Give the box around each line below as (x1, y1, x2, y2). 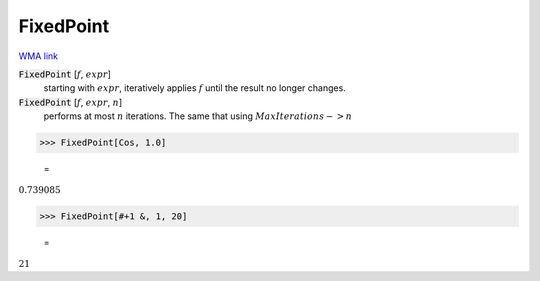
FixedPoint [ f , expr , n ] (18, 96, 123, 108)
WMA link (18, 50, 59, 62)
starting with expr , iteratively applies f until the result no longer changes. (43, 82, 347, 94)
